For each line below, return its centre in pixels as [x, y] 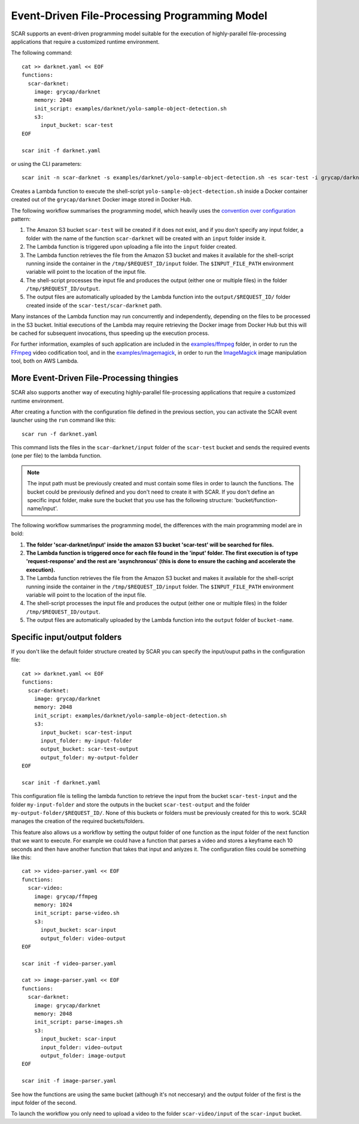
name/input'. [42, 509]
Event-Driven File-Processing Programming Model [139, 16]
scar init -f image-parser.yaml [69, 1081]
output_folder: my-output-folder [89, 757]
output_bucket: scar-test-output [89, 749]
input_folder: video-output [81, 1047]
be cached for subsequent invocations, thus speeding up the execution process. [110, 333]
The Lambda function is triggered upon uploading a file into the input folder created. [131, 247]
